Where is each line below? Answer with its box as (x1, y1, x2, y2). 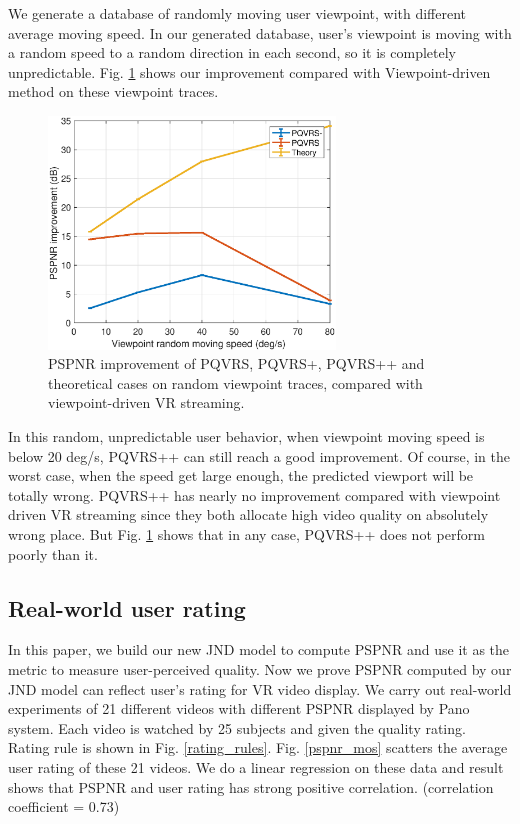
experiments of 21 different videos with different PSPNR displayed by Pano (8, 698, 470, 719)
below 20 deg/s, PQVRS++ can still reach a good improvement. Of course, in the (8, 445, 510, 466)
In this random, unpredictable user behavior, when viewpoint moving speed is (8, 426, 485, 447)
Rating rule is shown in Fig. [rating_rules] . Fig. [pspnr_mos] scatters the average (8, 737, 508, 758)
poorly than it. (8, 543, 98, 564)
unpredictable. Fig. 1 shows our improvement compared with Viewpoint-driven (8, 61, 491, 82)
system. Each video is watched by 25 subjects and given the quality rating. (8, 717, 466, 738)
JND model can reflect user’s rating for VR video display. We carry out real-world (8, 678, 512, 699)
